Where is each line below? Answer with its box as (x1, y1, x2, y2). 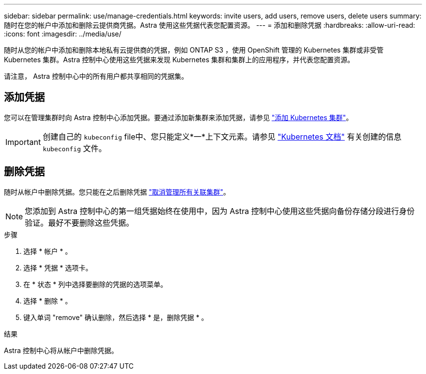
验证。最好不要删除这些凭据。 (25, 217, 134, 228)
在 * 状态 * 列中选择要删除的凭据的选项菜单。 (23, 280, 167, 288)
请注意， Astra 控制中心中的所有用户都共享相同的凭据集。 (4, 72, 188, 80)
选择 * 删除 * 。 (23, 296, 72, 305)
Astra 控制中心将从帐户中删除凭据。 (4, 346, 118, 355)
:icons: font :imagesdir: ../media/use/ (4, 30, 122, 38)
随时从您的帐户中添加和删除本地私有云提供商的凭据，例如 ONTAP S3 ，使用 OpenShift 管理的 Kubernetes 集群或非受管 (4, 46, 384, 54)
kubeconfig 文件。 (42, 143, 106, 153)
